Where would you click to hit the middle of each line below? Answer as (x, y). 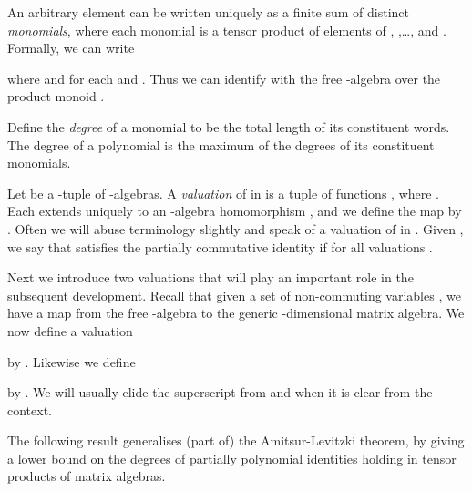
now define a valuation (70, 330)
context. (30, 409)
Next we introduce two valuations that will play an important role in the (210, 277)
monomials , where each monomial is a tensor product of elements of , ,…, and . (227, 30)
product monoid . (56, 96)
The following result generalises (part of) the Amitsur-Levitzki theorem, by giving (236, 440)
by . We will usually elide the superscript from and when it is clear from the (220, 392)
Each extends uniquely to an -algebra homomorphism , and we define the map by (235, 211)
